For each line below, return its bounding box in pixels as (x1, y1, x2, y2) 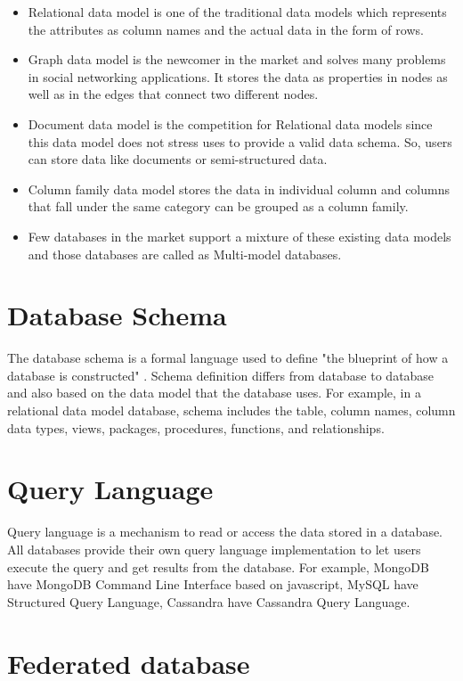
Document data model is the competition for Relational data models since (28, 114, 433, 133)
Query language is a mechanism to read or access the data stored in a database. (7, 522, 443, 541)
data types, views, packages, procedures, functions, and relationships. (7, 418, 385, 437)
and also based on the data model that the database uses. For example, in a (7, 383, 421, 402)
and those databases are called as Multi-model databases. (28, 244, 342, 263)
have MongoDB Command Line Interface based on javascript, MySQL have (7, 575, 418, 594)
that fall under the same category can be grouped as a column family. (28, 197, 409, 216)
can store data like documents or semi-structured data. (28, 150, 328, 168)
